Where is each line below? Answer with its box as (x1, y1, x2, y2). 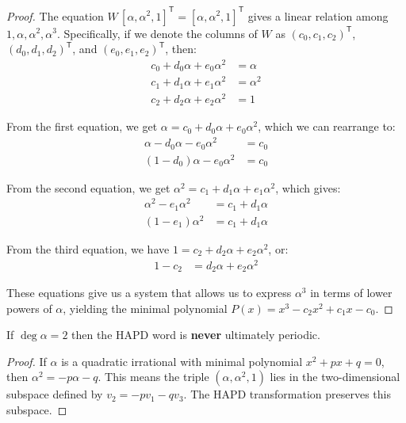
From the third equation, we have (6, 240, 170, 257)
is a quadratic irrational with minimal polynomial (61, 352, 303, 369)
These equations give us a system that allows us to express (6, 284, 292, 301)
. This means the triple (98, 368, 209, 385)
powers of (6, 299, 52, 316)
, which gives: (275, 179, 341, 196)
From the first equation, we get (6, 118, 158, 135)
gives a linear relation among (247, 7, 389, 24)
